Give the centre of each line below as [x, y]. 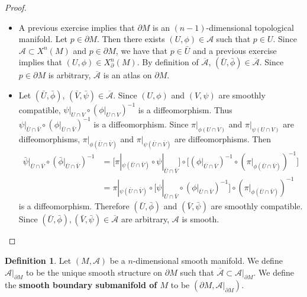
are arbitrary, [145, 219]
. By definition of [168, 62]
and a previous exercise [235, 50]
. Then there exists [131, 39]
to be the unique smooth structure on [94, 272]
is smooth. [201, 219]
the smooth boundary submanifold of [81, 285]
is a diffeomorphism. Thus [185, 109]
